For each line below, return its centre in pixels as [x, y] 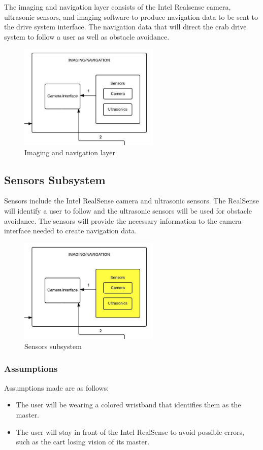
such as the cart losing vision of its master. [83, 442]
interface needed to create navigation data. [71, 231]
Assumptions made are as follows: [57, 387]
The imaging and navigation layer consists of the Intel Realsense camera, [118, 7]
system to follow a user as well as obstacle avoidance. [87, 36]
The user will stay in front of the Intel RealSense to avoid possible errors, [130, 431]
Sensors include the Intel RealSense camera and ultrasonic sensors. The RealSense [131, 201]
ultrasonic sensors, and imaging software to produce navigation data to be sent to [131, 16]
